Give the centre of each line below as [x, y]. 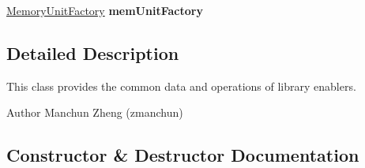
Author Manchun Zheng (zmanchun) [95, 112]
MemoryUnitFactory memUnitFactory [105, 10]
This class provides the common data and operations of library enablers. [181, 86]
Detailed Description [93, 52]
